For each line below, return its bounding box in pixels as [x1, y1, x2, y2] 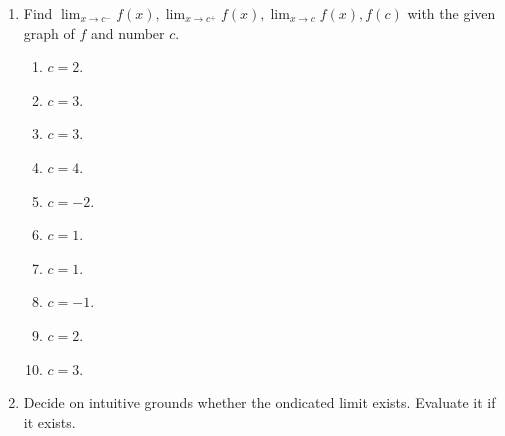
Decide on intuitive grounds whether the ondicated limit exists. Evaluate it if [23, 392, 496, 413]
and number [91, 22, 165, 43]
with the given [407, 3, 496, 23]
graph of [23, 22, 75, 43]
